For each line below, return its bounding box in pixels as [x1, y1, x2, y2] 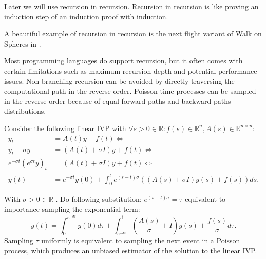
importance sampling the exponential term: [4, 203, 140, 214]
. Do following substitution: [55, 193, 142, 204]
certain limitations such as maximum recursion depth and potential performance [4, 65, 257, 76]
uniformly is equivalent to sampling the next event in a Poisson [41, 235, 240, 246]
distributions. [4, 105, 46, 116]
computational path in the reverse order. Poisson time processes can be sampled [4, 85, 256, 96]
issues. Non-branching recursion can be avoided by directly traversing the [4, 75, 235, 86]
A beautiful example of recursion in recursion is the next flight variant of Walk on [4, 28, 262, 39]
